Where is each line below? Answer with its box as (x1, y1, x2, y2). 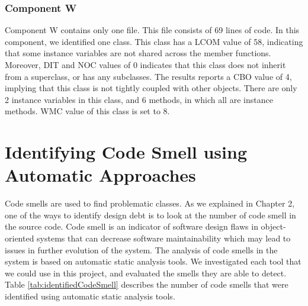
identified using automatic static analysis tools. (5, 290, 175, 302)
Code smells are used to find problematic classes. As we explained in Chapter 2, (5, 197, 295, 210)
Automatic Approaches (5, 163, 196, 187)
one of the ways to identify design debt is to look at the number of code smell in (5, 208, 296, 221)
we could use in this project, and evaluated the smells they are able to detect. (5, 266, 287, 279)
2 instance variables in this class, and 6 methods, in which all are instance (5, 93, 273, 105)
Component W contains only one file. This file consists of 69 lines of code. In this (5, 24, 300, 36)
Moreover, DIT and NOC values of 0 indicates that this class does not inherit (5, 59, 286, 70)
